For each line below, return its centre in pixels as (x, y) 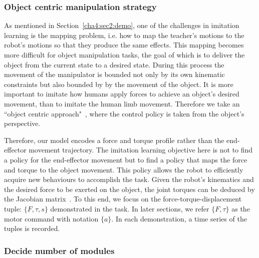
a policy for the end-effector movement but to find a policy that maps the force (126, 159)
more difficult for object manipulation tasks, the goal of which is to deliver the (124, 54)
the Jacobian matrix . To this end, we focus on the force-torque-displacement (123, 199)
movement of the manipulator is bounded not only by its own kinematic (114, 74)
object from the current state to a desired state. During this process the (114, 64)
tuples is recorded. (32, 228)
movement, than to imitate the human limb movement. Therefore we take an (122, 103)
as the (241, 208)
